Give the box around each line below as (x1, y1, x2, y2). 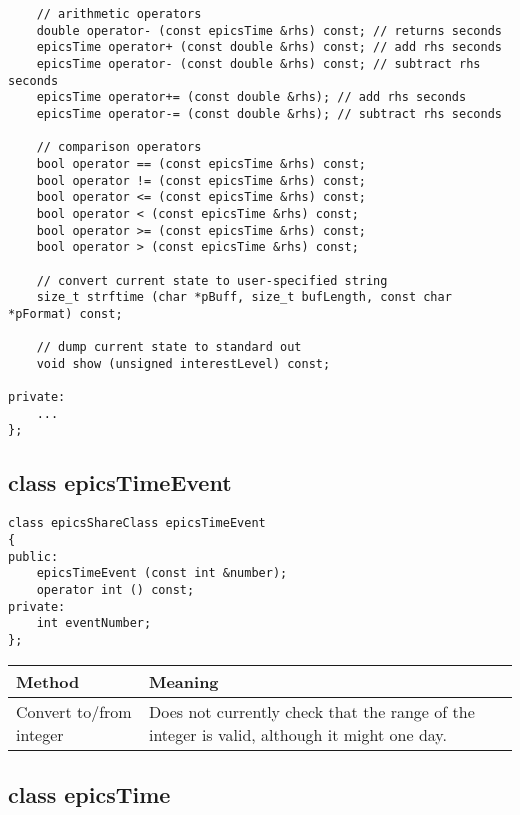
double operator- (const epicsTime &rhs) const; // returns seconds (36, 23, 502, 38)
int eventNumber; (36, 616, 152, 631)
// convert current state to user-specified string (36, 273, 388, 288)
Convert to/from (16, 699, 132, 723)
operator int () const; (36, 582, 195, 597)
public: (8, 549, 59, 564)
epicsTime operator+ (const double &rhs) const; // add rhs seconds (36, 40, 502, 55)
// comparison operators (36, 140, 202, 155)
